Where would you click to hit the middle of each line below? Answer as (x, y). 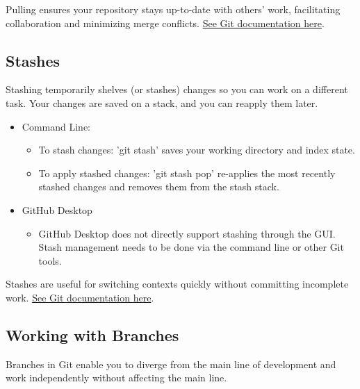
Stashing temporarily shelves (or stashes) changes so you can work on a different (177, 89)
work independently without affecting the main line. (116, 378)
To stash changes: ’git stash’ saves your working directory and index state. (197, 150)
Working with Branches (92, 334)
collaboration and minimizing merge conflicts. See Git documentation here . (165, 23)
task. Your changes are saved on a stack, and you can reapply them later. (162, 102)
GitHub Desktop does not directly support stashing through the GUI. (187, 233)
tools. (50, 260)
